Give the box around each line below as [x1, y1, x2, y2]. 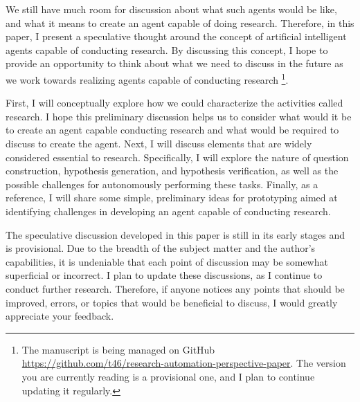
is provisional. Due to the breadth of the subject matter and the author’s [6, 241, 316, 255]
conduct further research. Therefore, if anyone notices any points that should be [6, 281, 345, 295]
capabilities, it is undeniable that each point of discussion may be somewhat [6, 254, 328, 268]
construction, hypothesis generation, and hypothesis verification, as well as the [6, 163, 339, 178]
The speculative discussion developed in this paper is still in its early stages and [6, 227, 345, 241]
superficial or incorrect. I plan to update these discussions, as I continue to [6, 268, 323, 282]
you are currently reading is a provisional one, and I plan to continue [21, 369, 315, 383]
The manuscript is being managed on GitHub [21, 342, 215, 356]
